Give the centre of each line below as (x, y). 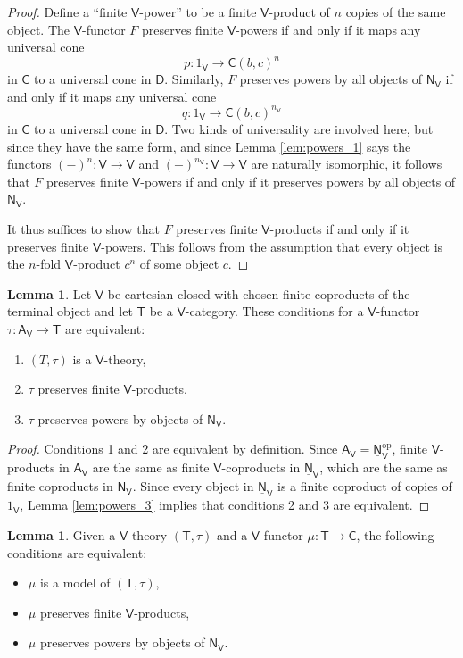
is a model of (75, 583)
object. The (38, 29)
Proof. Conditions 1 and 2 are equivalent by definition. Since (173, 449)
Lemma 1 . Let (50, 293)
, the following (395, 534)
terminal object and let (70, 311)
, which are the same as (384, 467)
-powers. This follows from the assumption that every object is (272, 246)
